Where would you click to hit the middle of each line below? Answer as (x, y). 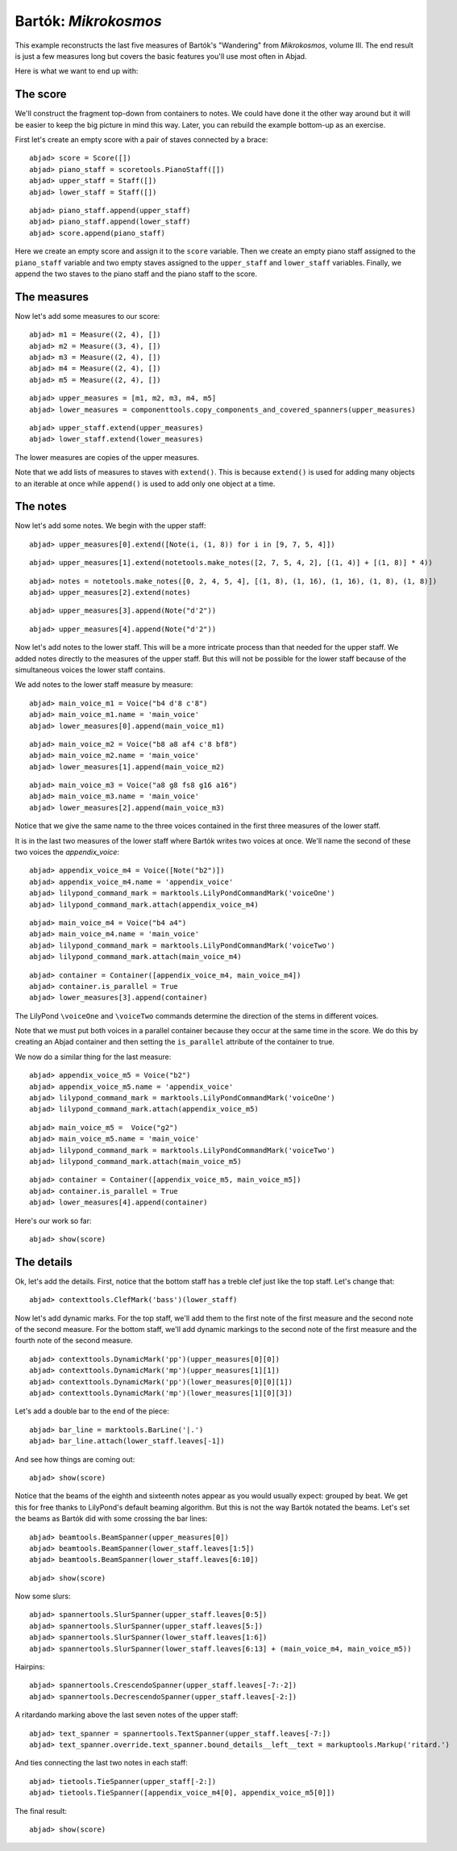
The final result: (41, 1811)
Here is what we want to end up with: (77, 71)
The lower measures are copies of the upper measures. (107, 457)
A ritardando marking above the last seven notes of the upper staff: (127, 1715)
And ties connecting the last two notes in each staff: (102, 1763)
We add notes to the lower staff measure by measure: (104, 685)
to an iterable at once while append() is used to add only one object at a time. (145, 484)
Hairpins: (30, 1667)
